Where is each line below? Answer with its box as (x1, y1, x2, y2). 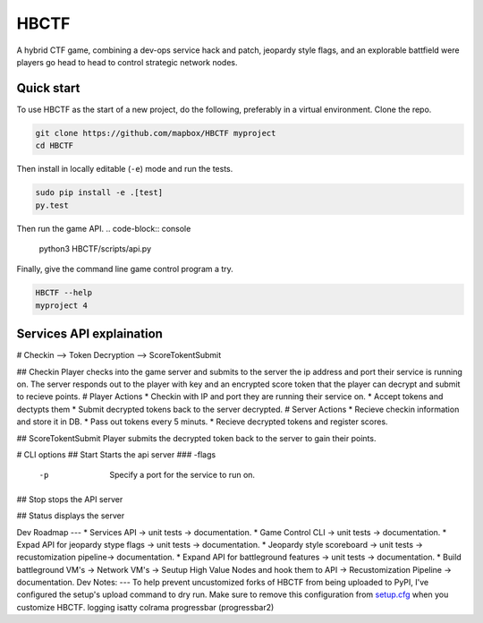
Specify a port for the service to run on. (109, 470, 255, 481)
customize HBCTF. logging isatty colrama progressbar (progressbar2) (16, 602, 275, 612)
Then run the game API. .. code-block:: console (16, 223, 191, 234)
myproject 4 (35, 300, 89, 311)
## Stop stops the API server (16, 493, 123, 505)
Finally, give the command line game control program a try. (16, 264, 234, 275)
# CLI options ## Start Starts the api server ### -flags (16, 448, 216, 460)
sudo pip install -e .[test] (35, 188, 164, 198)
